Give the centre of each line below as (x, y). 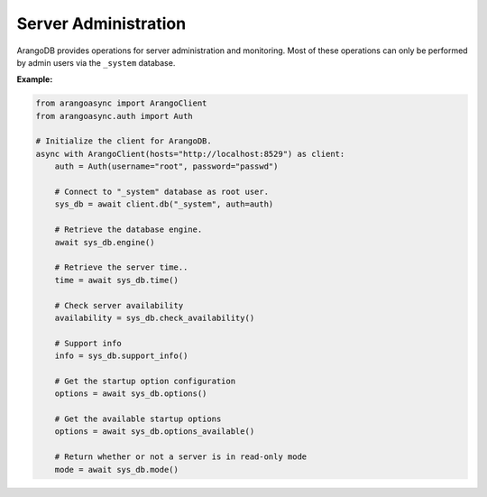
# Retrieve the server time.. (121, 267)
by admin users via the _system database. (96, 62)
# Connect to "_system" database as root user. (162, 192)
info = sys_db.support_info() (121, 356)
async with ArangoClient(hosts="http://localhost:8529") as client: (190, 154)
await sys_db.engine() (105, 242)
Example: (35, 79)
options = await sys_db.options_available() (155, 432)
